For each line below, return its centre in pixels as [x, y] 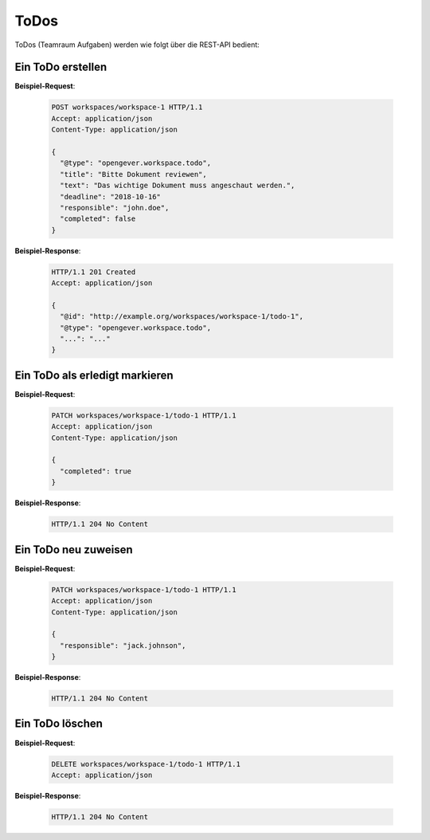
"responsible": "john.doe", [115, 208]
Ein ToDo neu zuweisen [74, 550]
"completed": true [96, 471]
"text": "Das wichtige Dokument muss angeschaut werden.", [178, 186]
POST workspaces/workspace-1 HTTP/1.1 [127, 107]
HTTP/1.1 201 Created [94, 272]
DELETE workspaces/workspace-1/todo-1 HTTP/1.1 [146, 764]
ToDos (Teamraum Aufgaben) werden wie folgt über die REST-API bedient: [137, 45]
